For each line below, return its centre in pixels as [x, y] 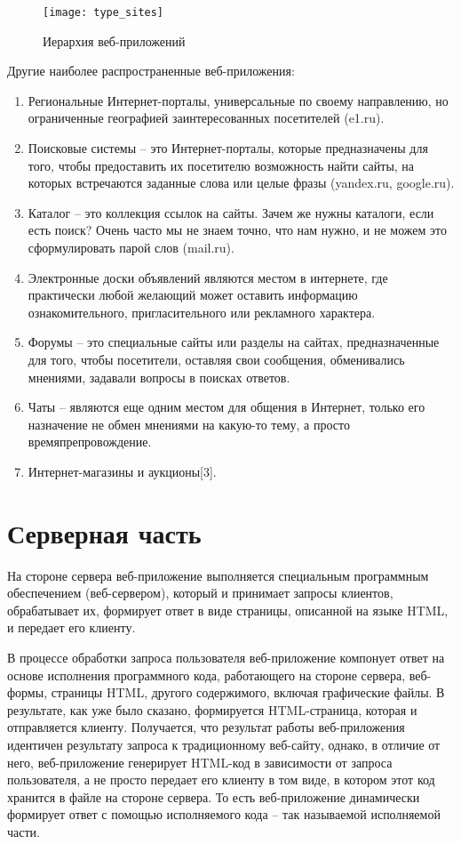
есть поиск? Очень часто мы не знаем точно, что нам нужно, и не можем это [237, 230]
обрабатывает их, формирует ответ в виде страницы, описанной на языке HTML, [228, 610]
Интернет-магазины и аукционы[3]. [122, 471]
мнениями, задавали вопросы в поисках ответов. [159, 377]
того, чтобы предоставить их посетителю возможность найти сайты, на [221, 165]
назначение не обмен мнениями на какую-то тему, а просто [189, 424]
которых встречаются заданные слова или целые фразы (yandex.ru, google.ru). [241, 183]
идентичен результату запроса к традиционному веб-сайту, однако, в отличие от [224, 744]
